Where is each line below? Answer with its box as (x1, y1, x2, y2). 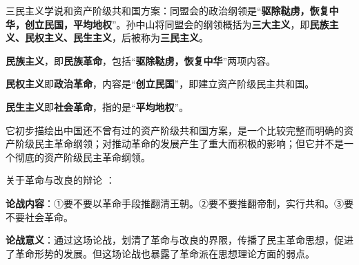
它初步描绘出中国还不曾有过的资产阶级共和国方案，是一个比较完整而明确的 (6, 123, 344, 137)
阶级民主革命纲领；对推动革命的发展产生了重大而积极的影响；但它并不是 (14, 136, 344, 151)
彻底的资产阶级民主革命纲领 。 (14, 149, 151, 164)
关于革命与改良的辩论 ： (6, 173, 115, 187)
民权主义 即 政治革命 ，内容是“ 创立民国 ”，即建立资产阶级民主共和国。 (6, 76, 315, 91)
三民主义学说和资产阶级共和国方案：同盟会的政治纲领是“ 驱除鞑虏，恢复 (6, 3, 329, 17)
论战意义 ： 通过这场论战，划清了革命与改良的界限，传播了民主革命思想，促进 (6, 233, 353, 247)
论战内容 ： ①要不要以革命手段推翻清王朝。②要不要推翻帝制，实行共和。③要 (6, 195, 353, 210)
